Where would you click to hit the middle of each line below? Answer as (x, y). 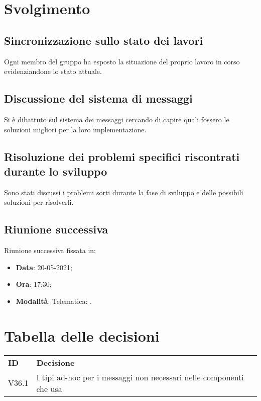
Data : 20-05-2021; (44, 267)
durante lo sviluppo (56, 171)
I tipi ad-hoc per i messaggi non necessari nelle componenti (140, 377)
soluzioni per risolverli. (39, 202)
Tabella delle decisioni (82, 335)
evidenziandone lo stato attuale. (53, 71)
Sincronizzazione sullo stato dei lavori (104, 40)
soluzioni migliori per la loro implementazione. (75, 129)
